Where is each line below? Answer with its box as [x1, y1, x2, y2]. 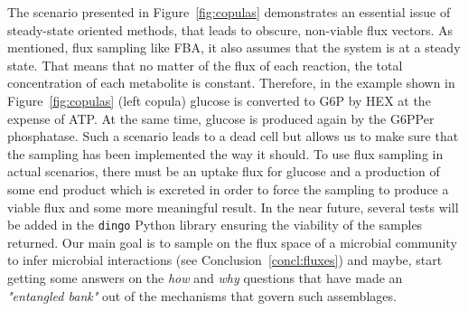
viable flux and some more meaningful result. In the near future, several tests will [7, 197, 459, 216]
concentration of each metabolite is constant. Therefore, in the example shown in [7, 73, 455, 92]
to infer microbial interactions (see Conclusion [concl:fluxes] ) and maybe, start [7, 250, 443, 269]
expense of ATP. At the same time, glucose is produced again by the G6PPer [7, 108, 435, 127]
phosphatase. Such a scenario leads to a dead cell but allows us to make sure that [7, 127, 459, 146]
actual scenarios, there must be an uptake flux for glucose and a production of [7, 162, 440, 181]
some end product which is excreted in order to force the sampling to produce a [7, 179, 449, 198]
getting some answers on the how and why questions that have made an [7, 268, 403, 287]
